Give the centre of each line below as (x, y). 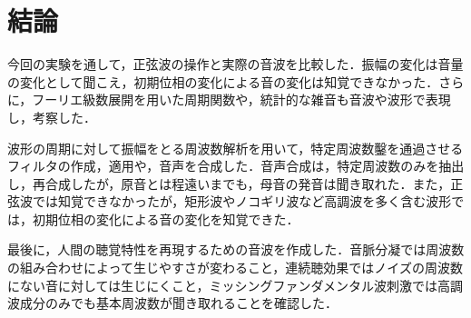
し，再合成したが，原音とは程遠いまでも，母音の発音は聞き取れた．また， (229, 183)
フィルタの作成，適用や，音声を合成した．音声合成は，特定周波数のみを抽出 (236, 166)
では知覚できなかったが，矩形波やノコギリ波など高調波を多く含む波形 (242, 201)
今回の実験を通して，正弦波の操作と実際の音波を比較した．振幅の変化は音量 (235, 64)
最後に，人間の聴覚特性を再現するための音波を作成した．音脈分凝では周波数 (236, 249)
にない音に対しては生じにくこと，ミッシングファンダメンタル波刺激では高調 (235, 285)
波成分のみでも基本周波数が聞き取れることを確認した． (172, 303)
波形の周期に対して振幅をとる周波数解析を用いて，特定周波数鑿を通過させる (235, 148)
